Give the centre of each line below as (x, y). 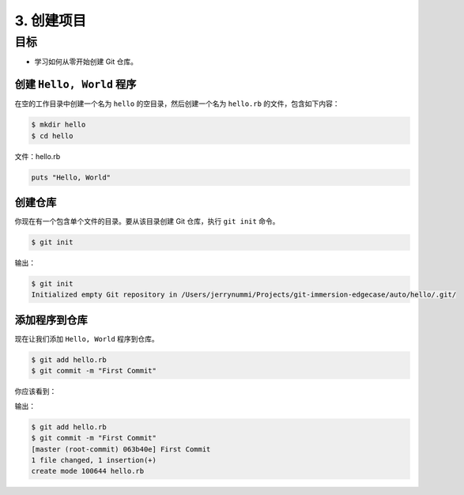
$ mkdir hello (58, 125)
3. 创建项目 (51, 21)
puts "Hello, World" (71, 177)
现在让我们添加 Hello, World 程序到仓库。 (87, 338)
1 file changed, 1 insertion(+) (94, 460)
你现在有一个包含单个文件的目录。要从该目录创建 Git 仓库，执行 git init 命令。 (147, 221)
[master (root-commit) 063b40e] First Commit (121, 449)
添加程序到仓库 (51, 320)
